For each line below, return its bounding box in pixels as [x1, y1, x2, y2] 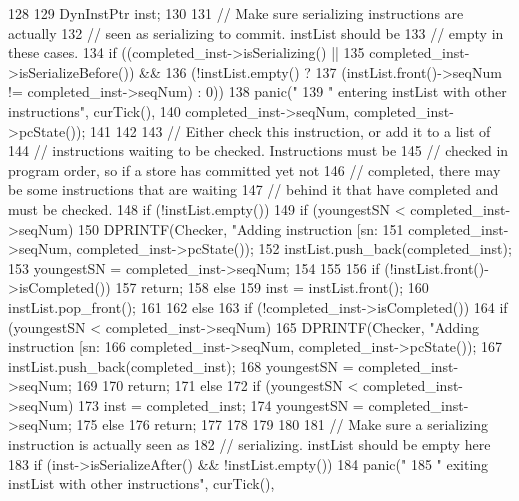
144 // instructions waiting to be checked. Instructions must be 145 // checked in [8, 140, 509, 161]
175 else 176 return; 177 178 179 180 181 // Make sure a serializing [76, 414, 488, 435]
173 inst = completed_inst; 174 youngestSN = [78, 394, 364, 415]
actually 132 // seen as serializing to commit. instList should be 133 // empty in [8, 22, 504, 43]
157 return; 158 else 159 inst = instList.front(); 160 [115, 277, 429, 298]
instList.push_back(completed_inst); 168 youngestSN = [8, 355, 354, 376]
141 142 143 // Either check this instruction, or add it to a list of [90, 120, 491, 141]
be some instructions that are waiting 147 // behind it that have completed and [8, 179, 499, 200]
